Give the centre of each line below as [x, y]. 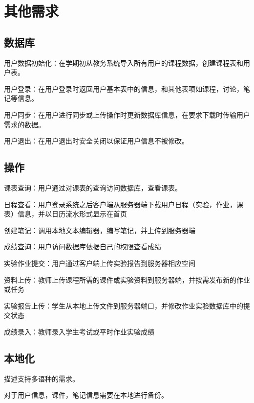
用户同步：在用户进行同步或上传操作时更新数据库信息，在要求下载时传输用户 [127, 114]
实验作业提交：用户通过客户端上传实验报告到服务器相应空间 [100, 263]
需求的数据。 [24, 124]
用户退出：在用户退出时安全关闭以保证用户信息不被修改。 [96, 141]
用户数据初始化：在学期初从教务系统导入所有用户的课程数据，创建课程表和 [124, 62]
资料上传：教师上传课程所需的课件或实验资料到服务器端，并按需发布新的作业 [127, 279]
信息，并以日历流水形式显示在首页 [72, 214]
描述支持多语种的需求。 [42, 378]
